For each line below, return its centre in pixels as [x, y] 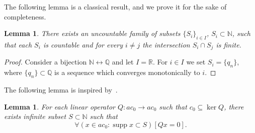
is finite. [229, 44]
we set [196, 62]
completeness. [25, 16]
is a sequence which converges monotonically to [127, 72]
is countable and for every [83, 44]
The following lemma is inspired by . [61, 90]
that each [18, 44]
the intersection [166, 44]
